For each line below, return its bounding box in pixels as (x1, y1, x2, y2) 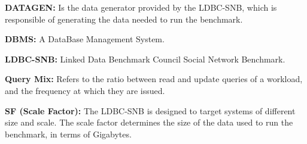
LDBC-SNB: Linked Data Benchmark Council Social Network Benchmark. (5, 52, 285, 65)
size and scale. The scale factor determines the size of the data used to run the (5, 116, 293, 129)
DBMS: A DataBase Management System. (5, 33, 165, 45)
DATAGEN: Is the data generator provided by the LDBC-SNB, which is (5, 1, 277, 13)
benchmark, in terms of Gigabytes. (5, 127, 132, 140)
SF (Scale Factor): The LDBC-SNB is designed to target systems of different (5, 104, 296, 117)
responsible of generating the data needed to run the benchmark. (5, 12, 243, 25)
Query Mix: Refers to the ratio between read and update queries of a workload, (5, 73, 303, 85)
